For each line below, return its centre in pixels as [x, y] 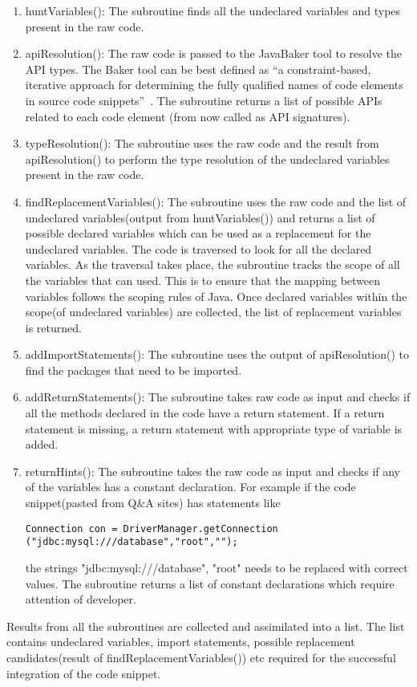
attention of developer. [81, 599]
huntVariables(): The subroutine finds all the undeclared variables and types [213, 10]
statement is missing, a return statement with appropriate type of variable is [214, 428]
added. [42, 444]
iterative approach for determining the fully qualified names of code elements [214, 85]
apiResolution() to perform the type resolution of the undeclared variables [207, 159]
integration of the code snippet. [84, 673]
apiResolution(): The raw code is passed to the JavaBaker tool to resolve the [214, 53]
